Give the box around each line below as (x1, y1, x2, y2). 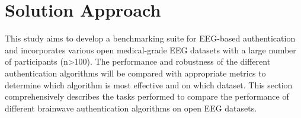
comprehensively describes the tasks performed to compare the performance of (5, 90, 289, 103)
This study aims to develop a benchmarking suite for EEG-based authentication (5, 32, 296, 44)
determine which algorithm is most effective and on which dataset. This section (5, 78, 293, 91)
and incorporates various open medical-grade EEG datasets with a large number (5, 43, 296, 56)
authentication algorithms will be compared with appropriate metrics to (5, 66, 266, 79)
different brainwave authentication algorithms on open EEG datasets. (5, 101, 257, 114)
